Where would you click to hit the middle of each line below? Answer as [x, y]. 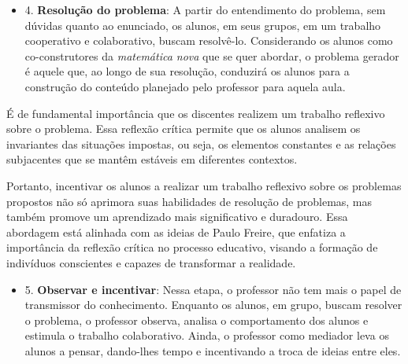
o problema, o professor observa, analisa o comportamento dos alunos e [197, 320]
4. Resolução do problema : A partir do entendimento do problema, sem [205, 9]
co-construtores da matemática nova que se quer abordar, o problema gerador [212, 55]
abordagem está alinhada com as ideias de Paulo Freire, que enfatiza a [176, 232]
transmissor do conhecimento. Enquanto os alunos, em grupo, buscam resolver [213, 305]
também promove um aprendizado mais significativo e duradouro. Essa [177, 217]
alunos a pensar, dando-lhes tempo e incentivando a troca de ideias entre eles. [213, 350]
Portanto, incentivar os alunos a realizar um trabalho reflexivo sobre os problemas [204, 185]
